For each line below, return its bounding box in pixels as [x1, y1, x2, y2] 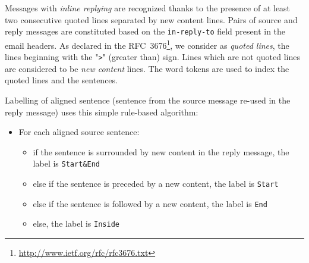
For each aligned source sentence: [18, 126, 140, 138]
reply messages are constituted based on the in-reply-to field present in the [5, 25, 286, 37]
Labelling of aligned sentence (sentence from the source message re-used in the [5, 93, 291, 106]
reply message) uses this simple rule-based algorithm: [5, 105, 198, 118]
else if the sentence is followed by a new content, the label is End [33, 197, 267, 209]
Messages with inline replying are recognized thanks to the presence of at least [5, 2, 291, 14]
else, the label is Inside [33, 217, 119, 230]
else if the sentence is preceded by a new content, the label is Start [33, 177, 279, 189]
